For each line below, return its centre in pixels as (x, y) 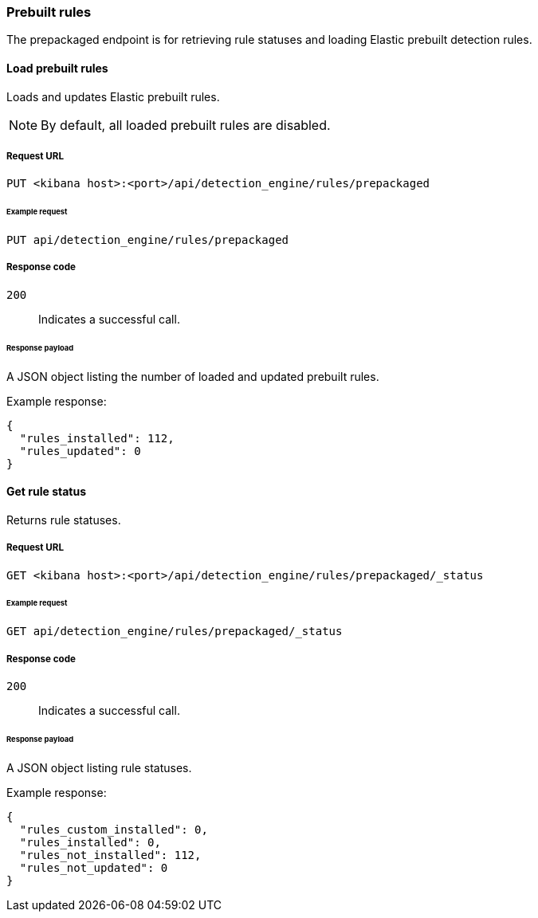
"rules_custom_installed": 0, (114, 829)
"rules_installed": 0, (90, 842)
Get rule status (47, 492)
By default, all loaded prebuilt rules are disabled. (186, 125)
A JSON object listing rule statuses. (99, 767)
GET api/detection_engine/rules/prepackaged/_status (175, 632)
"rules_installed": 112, (97, 438)
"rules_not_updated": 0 (94, 867)
